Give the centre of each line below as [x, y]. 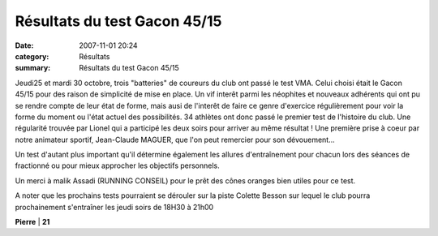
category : [32, 56]
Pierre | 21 [32, 222]
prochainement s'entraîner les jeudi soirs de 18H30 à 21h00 [114, 207]
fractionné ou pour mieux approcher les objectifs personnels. [118, 165]
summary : [33, 68]
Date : [24, 45]
